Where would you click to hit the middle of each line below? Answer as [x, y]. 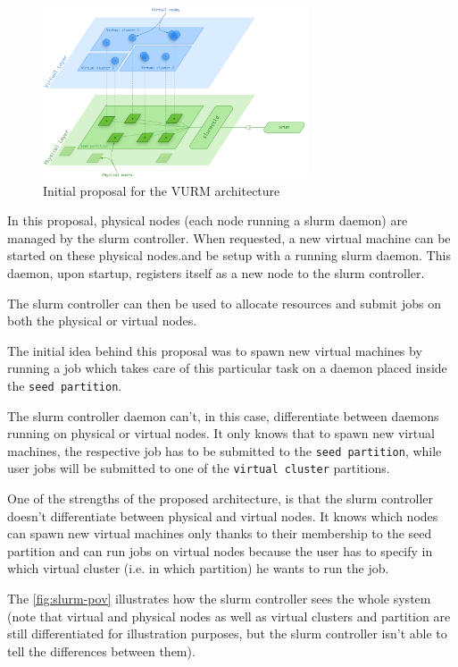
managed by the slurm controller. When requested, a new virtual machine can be [229, 237]
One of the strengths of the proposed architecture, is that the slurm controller [221, 498]
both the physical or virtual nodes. [102, 321]
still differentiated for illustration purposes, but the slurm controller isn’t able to [227, 633]
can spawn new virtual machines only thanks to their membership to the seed [220, 533]
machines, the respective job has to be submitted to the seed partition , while [225, 450]
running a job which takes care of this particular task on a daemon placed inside [227, 368]
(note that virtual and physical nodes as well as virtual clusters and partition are [229, 616]
